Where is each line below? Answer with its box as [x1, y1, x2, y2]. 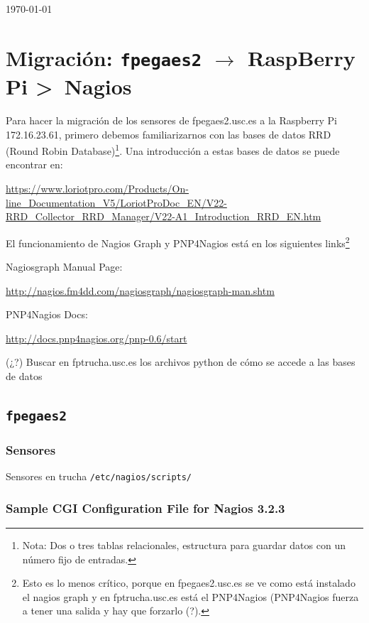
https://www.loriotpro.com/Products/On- [6, 181, 189, 196]
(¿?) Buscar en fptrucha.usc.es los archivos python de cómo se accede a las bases [6, 354, 356, 369]
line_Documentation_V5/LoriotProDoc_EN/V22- [6, 195, 227, 210]
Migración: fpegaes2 [6, 43, 202, 72]
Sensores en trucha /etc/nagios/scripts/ [6, 469, 192, 484]
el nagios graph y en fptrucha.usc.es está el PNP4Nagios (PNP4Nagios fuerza [22, 589, 359, 604]
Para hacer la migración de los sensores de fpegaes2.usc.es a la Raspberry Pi [6, 113, 337, 128]
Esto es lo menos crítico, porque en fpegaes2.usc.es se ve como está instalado [22, 575, 356, 590]
